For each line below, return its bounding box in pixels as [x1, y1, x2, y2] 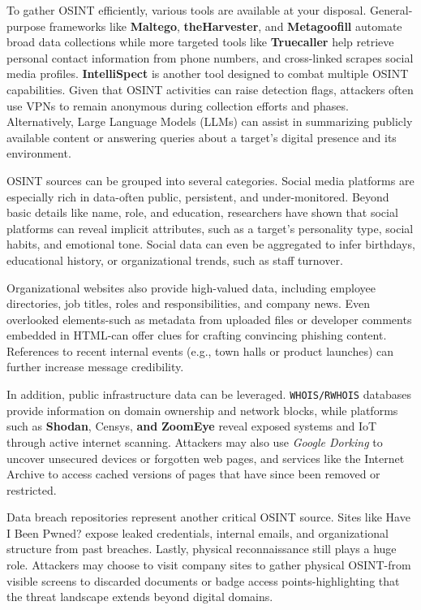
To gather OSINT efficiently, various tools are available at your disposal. [6, 2, 367, 18]
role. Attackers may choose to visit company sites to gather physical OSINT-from [6, 556, 411, 573]
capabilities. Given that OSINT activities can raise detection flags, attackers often [6, 80, 414, 97]
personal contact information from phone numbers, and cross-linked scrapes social [6, 49, 414, 66]
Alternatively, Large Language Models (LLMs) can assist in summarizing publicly [6, 113, 413, 130]
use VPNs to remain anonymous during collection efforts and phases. [6, 97, 349, 114]
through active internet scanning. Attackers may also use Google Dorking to [6, 433, 383, 450]
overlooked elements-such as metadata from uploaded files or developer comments [6, 310, 412, 327]
